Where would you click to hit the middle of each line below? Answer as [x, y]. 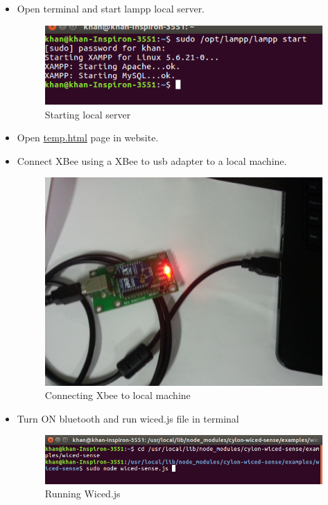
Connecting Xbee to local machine [118, 395]
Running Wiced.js [83, 494]
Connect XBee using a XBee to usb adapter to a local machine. [152, 160]
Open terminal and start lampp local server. [111, 8]
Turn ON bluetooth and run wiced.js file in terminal [128, 418]
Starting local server [88, 114]
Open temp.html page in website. [88, 138]
